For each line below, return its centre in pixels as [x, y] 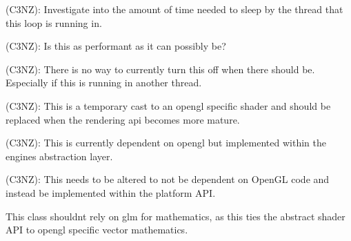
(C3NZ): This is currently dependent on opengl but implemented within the [166, 143]
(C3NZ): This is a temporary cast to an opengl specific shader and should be [168, 105]
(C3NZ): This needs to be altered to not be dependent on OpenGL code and [168, 179]
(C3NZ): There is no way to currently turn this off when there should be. [160, 69]
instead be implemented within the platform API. [111, 192]
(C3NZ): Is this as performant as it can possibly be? [116, 46]
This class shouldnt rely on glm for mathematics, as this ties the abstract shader [175, 216]
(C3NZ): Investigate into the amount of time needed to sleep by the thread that [174, 9]
